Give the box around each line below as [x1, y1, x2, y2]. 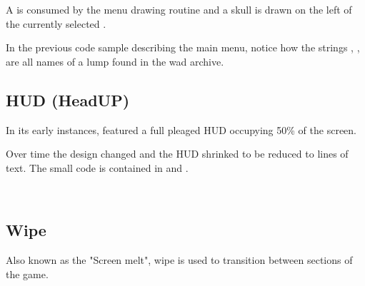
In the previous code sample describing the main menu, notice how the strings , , [6, 40, 360, 55]
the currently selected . [6, 16, 106, 31]
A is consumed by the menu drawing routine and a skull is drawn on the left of [6, 2, 352, 16]
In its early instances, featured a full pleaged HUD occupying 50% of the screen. [6, 122, 356, 137]
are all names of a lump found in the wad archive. [6, 53, 224, 68]
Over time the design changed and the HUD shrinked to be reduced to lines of [6, 146, 349, 161]
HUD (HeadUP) [6, 88, 130, 111]
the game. [6, 266, 49, 281]
